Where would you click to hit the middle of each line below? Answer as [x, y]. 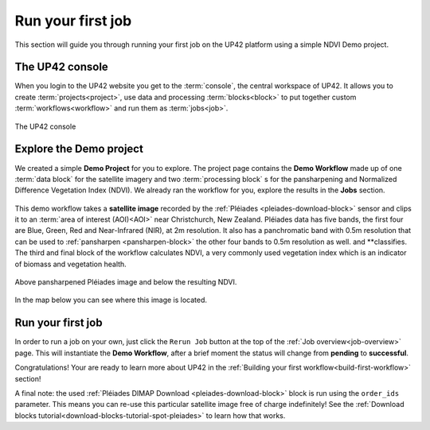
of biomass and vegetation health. [70, 264]
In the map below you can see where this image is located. [111, 300]
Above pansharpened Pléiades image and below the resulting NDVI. [126, 282]
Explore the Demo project [79, 149]
